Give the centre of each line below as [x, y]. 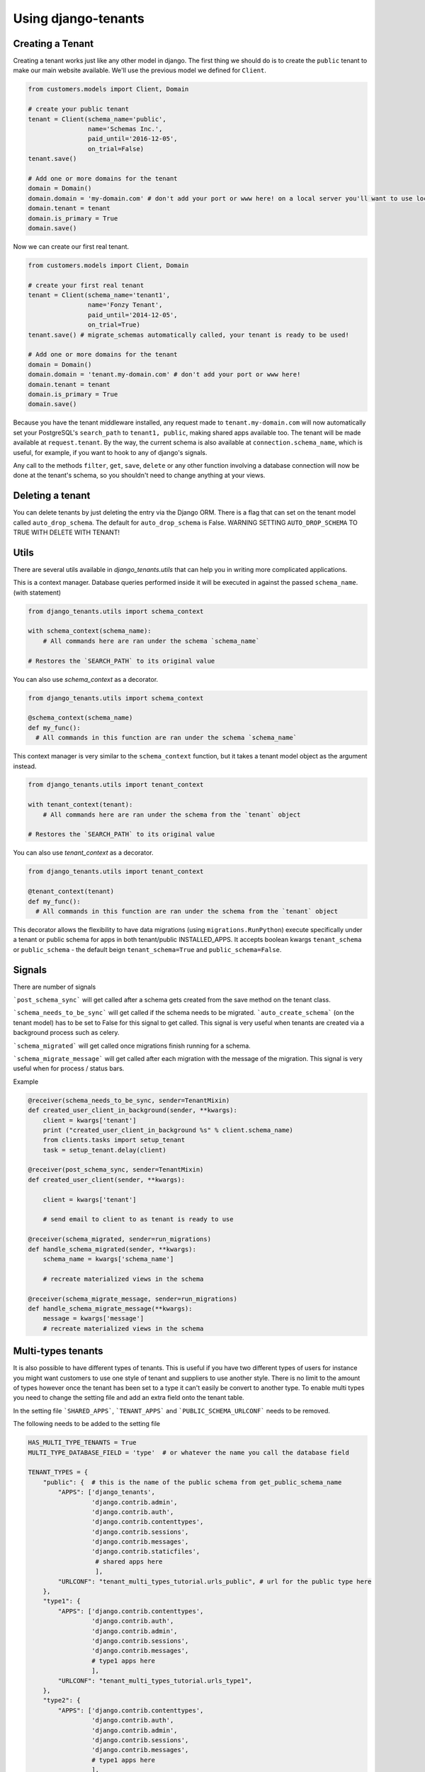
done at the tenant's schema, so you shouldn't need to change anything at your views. [139, 476]
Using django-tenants [79, 18]
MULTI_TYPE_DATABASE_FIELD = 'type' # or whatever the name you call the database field [189, 1452]
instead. [25, 766]
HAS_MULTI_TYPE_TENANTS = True [83, 1443]
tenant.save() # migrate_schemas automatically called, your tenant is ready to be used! [189, 335]
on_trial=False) [116, 148]
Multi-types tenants [58, 1351]
